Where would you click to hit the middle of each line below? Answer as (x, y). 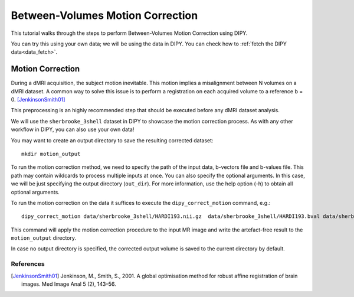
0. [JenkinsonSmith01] (38, 100)
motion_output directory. (44, 238)
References (28, 264)
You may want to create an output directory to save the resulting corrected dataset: (112, 140)
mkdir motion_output (51, 154)
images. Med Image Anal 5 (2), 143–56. (69, 284)
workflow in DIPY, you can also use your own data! (73, 129)
